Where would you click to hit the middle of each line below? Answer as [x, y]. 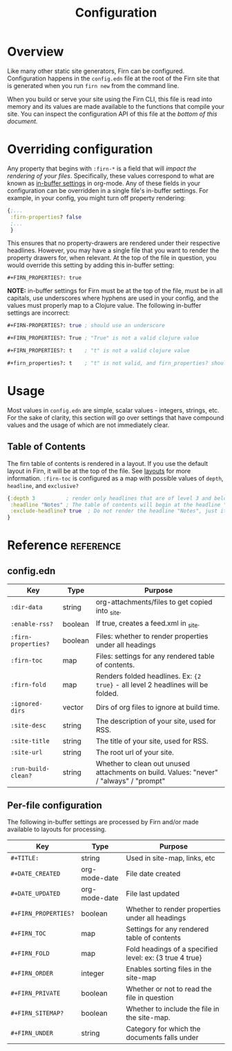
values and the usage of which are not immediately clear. [88, 425]
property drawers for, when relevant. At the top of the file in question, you [112, 258]
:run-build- [30, 768]
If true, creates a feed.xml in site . [148, 624]
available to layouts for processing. [57, 829]
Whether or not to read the [169, 989]
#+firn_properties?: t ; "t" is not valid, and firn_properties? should [118, 363]
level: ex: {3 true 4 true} [164, 958]
